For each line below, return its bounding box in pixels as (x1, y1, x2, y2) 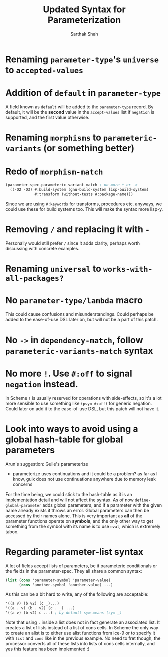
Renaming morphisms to (5, 132, 102, 143)
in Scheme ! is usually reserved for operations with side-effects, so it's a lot (5, 395, 162, 401)
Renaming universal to (5, 263, 102, 274)
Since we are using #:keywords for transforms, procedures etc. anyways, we (5, 201, 162, 207)
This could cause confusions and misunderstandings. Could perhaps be (5, 311, 154, 317)
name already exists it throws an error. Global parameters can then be (5, 507, 149, 513)
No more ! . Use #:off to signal (5, 368, 133, 379)
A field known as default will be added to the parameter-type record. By (5, 104, 154, 110)
